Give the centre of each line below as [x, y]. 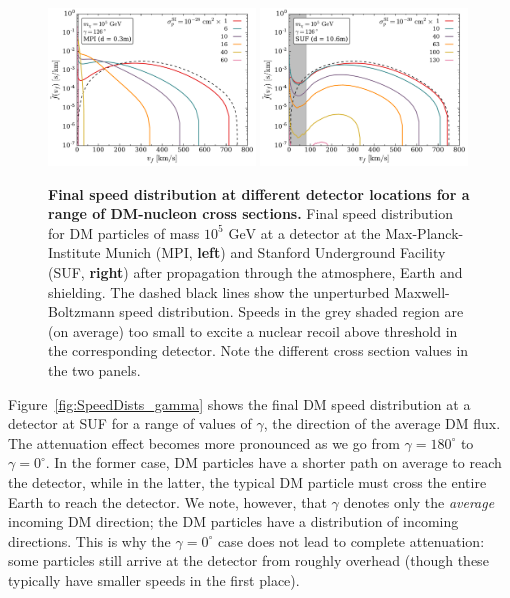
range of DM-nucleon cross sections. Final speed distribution [250, 213]
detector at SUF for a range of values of [130, 423]
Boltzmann [81, 311]
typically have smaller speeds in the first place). [154, 579]
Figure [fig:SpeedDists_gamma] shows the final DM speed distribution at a [239, 403]
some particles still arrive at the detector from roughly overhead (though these [248, 560]
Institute [74, 252]
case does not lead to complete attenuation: [351, 540]
